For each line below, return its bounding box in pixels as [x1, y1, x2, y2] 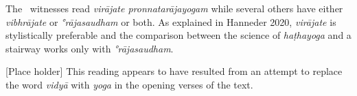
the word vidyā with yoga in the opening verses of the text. [5, 77, 253, 91]
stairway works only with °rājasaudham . [5, 41, 174, 55]
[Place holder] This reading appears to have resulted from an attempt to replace [5, 64, 343, 78]
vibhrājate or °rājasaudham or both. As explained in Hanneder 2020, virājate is [5, 14, 336, 29]
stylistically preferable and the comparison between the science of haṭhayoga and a [5, 28, 352, 42]
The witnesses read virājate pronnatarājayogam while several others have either [5, 1, 343, 15]
